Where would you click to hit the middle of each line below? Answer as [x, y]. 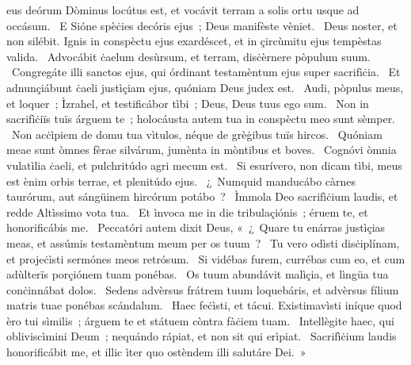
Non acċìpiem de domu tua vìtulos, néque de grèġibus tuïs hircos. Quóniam [197, 134]
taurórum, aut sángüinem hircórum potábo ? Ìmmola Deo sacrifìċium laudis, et [202, 196]
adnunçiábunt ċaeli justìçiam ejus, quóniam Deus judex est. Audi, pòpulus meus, [205, 87]
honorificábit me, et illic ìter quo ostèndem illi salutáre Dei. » [156, 352]
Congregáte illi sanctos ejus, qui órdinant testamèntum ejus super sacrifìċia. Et [206, 72]
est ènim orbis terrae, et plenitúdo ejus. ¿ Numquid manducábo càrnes [181, 181]
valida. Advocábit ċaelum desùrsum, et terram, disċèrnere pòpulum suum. [188, 56]
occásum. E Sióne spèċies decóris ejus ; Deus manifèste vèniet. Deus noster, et [202, 25]
